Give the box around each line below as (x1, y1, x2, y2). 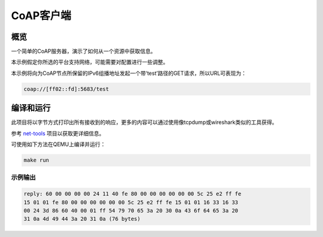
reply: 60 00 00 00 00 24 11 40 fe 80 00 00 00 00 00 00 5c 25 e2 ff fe (23, 190, 242, 197)
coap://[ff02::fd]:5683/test (23, 86, 109, 92)
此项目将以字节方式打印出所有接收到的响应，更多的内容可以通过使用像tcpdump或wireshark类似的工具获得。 (11, 118, 278, 126)
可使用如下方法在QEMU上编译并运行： (11, 141, 106, 148)
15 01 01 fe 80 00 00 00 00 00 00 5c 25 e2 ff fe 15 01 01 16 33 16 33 (23, 199, 239, 206)
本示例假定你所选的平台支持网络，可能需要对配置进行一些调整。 (11, 59, 169, 66)
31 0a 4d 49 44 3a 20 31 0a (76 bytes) (23, 215, 141, 223)
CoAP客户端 (11, 9, 71, 22)
